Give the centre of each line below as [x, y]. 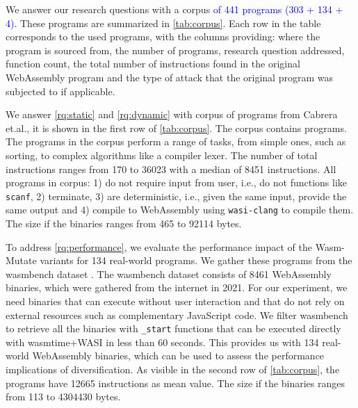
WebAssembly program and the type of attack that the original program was [169, 77]
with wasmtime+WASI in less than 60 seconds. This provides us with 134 [162, 342]
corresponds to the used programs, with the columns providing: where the [163, 36]
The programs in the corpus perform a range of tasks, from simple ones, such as [176, 141]
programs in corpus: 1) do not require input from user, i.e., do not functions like [177, 182]
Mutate [21, 260]
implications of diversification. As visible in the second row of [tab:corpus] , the [173, 369]
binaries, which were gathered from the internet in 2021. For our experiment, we [177, 287]
